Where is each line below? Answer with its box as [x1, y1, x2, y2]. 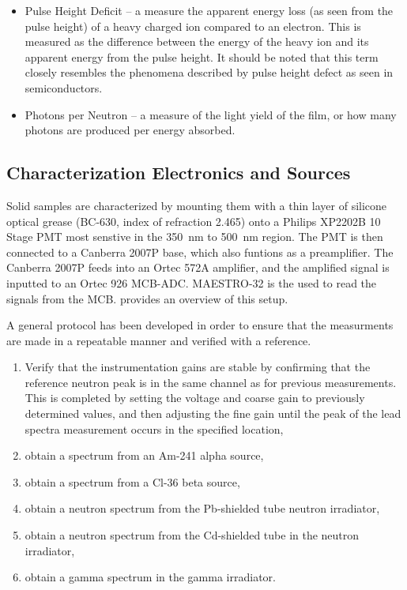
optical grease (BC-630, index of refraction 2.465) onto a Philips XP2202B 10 [6, 212, 381, 229]
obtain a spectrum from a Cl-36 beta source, [24, 473, 240, 490]
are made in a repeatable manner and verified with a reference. [6, 332, 311, 348]
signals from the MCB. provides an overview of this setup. [6, 290, 288, 306]
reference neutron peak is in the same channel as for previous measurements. [24, 374, 397, 390]
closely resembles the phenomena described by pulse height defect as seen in [24, 64, 394, 81]
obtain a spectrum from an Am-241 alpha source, [24, 447, 264, 464]
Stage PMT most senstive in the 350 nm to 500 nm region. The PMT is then [6, 228, 383, 245]
